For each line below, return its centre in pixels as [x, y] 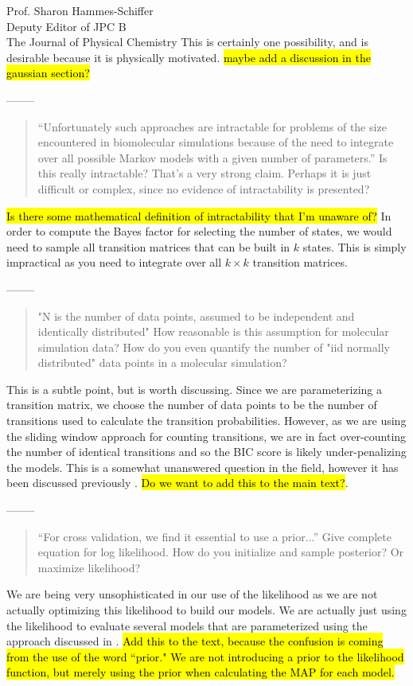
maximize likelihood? [89, 567]
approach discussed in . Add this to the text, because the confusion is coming [195, 641]
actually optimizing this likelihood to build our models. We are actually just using [206, 610]
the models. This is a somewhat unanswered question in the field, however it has [203, 467]
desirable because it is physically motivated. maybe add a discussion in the [189, 57]
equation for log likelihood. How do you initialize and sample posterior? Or [221, 552]
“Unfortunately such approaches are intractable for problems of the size [212, 126]
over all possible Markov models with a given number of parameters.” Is [212, 157]
